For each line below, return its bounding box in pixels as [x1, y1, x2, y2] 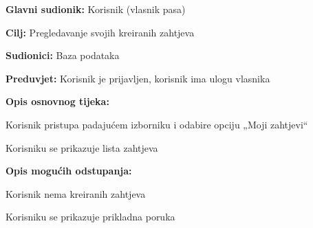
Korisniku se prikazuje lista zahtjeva [6, 140, 158, 155]
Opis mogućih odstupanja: [6, 163, 132, 178]
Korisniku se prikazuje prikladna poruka [6, 209, 175, 224]
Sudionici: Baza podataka [6, 48, 120, 62]
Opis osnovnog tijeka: [6, 94, 109, 109]
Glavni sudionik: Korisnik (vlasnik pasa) [6, 2, 186, 16]
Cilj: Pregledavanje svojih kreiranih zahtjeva [6, 25, 195, 39]
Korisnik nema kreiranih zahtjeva [6, 186, 146, 201]
